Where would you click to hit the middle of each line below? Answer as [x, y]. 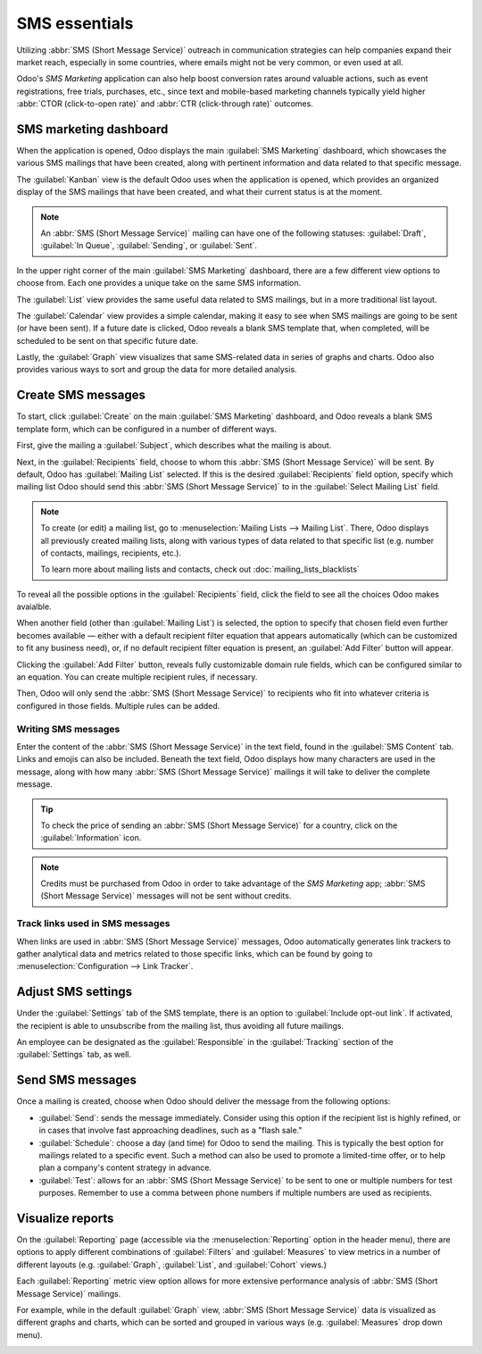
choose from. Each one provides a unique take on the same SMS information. [159, 283]
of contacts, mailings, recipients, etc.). [111, 553]
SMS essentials [75, 23]
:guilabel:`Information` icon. [91, 838]
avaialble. [34, 606]
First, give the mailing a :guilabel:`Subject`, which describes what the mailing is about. [174, 446]
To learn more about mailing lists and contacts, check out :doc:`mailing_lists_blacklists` [200, 569]
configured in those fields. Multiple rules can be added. [118, 706]
